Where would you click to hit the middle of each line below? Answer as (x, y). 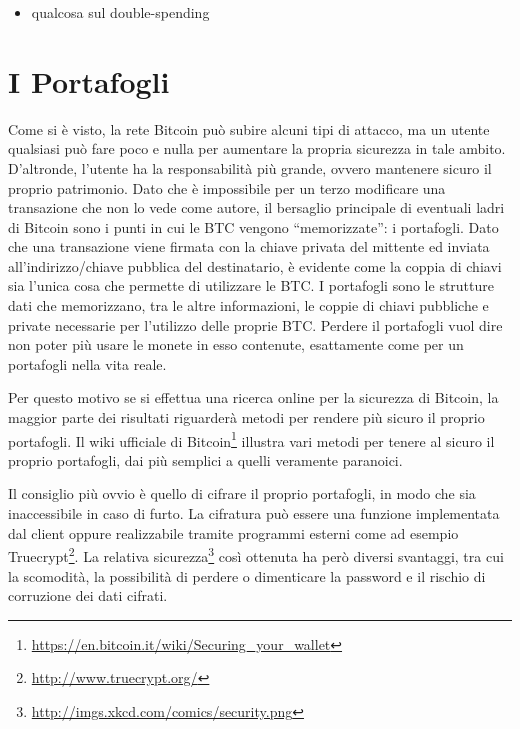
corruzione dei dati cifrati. (88, 595)
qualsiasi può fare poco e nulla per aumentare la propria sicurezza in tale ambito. (257, 148)
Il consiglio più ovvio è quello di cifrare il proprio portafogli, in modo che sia (242, 493)
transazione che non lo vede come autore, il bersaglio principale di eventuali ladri (256, 207)
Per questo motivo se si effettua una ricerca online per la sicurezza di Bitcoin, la (253, 397)
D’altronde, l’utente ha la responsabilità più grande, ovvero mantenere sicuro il (250, 167)
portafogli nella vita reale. (87, 363)
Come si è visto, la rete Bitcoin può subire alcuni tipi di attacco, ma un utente (249, 128)
